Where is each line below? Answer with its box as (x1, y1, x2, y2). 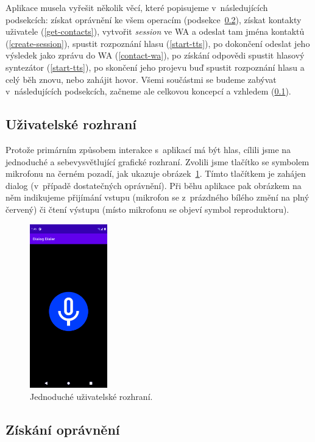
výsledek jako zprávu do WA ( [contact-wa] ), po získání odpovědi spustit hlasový (5, 49, 305, 62)
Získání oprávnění (5, 419, 120, 438)
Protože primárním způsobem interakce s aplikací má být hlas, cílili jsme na (5, 143, 291, 155)
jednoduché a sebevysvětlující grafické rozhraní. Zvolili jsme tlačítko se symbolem (5, 155, 310, 168)
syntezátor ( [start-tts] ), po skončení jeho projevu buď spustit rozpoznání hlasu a (5, 60, 305, 73)
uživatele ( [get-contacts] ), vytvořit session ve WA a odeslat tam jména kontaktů (5, 25, 305, 38)
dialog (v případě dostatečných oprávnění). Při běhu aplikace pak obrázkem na (5, 179, 302, 191)
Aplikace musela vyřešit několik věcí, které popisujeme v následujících (5, 1, 268, 13)
